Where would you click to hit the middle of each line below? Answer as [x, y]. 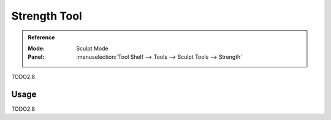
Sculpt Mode [92, 48]
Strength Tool [47, 16]
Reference [41, 37]
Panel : [36, 57]
